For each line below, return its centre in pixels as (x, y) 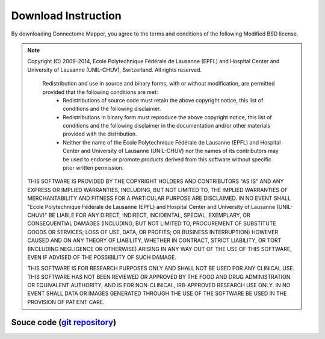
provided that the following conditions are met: (100, 92)
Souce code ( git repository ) (64, 322)
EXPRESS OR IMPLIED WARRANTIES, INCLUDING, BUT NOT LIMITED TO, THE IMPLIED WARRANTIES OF (158, 190)
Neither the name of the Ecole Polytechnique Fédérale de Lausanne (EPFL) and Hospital (172, 142)
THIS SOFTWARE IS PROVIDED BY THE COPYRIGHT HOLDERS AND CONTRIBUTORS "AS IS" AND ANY (156, 181)
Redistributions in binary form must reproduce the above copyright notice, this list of (167, 117)
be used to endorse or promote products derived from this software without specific (167, 159)
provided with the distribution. (100, 134)
